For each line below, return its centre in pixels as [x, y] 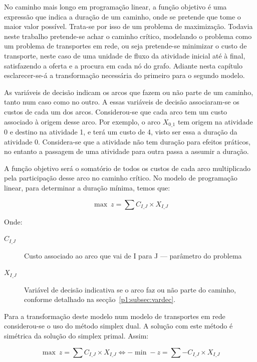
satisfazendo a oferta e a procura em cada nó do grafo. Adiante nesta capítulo [123, 65]
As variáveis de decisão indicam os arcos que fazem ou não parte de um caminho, [129, 92]
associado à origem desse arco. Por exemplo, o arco [82, 121]
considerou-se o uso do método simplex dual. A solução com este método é [118, 326]
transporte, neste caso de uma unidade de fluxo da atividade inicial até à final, [125, 55]
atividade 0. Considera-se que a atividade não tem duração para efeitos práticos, [127, 141]
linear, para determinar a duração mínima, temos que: [87, 187]
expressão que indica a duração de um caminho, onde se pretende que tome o [122, 16]
